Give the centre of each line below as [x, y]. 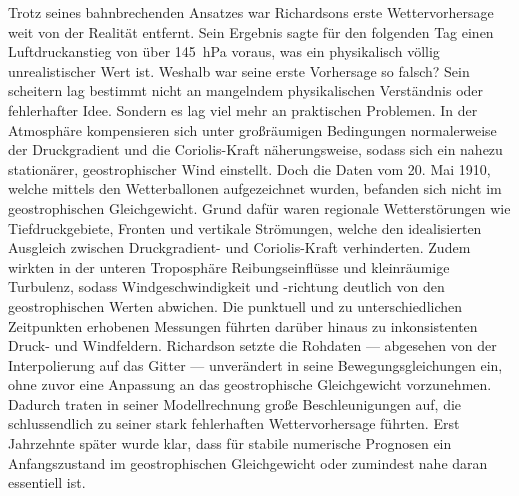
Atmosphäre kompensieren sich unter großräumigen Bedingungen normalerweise [252, 129]
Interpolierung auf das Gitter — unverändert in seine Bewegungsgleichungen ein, [255, 364]
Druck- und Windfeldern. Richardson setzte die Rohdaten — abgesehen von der [252, 345]
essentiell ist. [47, 482]
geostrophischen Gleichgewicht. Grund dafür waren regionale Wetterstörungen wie [259, 207]
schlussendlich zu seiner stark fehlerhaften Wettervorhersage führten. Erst [234, 423]
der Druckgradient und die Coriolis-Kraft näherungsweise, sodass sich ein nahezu [255, 149]
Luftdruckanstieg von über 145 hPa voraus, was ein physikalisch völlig [224, 51]
